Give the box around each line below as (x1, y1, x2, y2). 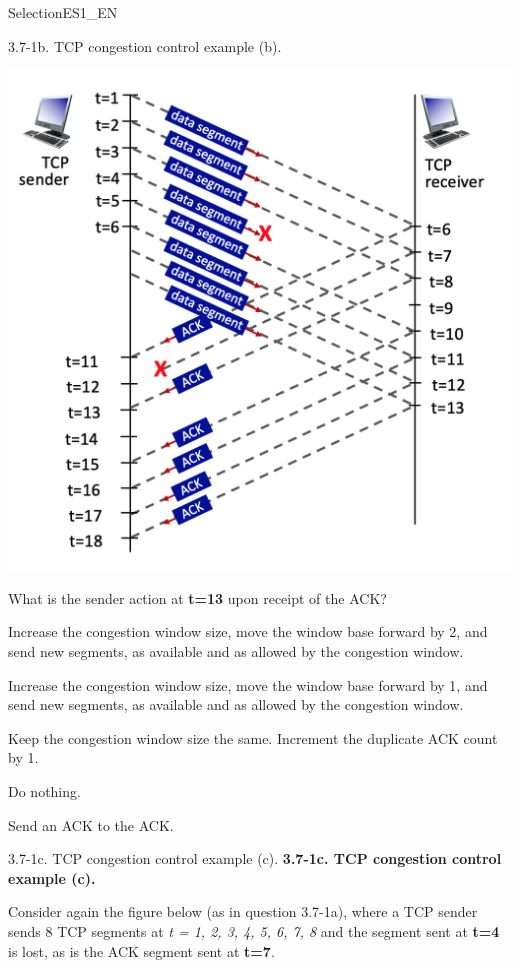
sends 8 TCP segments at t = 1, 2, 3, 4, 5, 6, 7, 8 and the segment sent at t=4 (8, 920, 500, 941)
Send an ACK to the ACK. (8, 814, 174, 835)
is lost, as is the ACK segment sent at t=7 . (8, 940, 275, 961)
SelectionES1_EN (8, 2, 118, 22)
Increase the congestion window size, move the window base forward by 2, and (8, 621, 488, 642)
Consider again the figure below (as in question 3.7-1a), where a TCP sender (8, 901, 478, 922)
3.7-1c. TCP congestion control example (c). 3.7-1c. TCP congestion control (8, 848, 502, 869)
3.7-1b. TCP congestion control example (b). (8, 35, 282, 56)
